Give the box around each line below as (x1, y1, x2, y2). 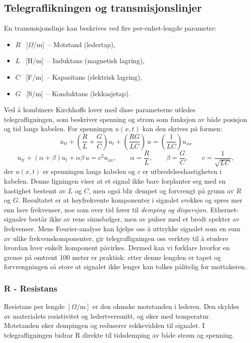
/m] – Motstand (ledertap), (33, 39, 116, 49)
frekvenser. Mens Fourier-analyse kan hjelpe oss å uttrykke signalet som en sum (4, 223, 241, 233)
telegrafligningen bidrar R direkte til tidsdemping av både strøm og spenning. (4, 329, 235, 340)
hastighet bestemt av (4, 185, 66, 195)
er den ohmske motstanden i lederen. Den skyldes (92, 301, 239, 311)
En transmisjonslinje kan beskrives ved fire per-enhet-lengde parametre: (4, 23, 217, 33)
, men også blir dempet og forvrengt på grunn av (89, 185, 234, 195)
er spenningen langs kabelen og (43, 166, 135, 176)
